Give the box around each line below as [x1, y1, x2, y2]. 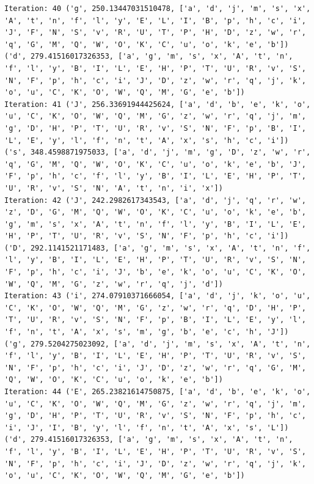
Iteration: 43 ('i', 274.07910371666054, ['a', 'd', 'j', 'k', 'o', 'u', [4, 291, 311, 301]
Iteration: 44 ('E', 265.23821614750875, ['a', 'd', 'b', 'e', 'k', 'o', [4, 387, 311, 396]
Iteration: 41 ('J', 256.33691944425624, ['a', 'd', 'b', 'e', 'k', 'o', [4, 100, 311, 109]
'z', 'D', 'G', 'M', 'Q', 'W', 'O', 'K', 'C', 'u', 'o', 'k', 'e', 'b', [4, 208, 306, 217]
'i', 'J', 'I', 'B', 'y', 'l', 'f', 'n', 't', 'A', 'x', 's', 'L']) [4, 423, 289, 432]
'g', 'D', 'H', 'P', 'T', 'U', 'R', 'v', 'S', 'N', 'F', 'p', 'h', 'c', [4, 411, 306, 420]
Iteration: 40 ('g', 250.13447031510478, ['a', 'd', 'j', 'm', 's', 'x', [4, 4, 311, 13]
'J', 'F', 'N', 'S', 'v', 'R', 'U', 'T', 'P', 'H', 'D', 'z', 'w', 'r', [4, 28, 306, 37]
